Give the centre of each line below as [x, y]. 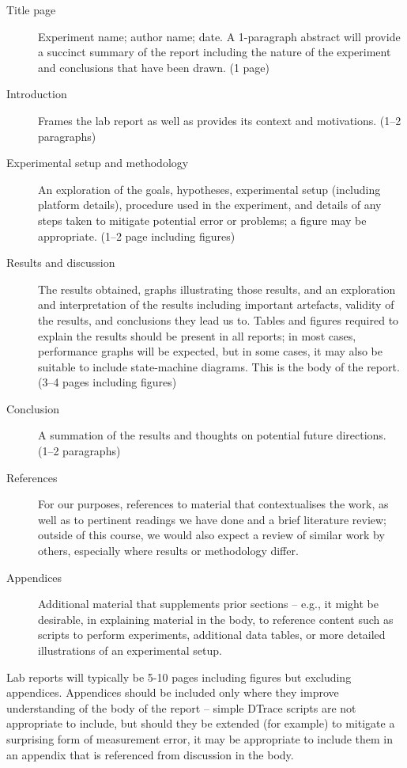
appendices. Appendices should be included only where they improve [173, 692]
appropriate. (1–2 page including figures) [137, 236]
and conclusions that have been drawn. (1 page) [154, 67]
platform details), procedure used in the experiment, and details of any [210, 205]
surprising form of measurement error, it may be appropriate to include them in [200, 738]
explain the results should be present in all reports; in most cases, [197, 335]
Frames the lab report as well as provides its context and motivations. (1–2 [220, 120]
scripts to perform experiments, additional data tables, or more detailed [212, 635]
